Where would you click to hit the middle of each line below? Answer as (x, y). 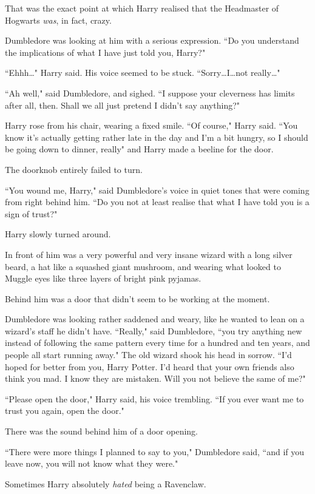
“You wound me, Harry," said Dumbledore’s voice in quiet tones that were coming (157, 190)
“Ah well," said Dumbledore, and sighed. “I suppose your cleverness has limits (150, 93)
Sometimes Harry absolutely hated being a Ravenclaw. (106, 483)
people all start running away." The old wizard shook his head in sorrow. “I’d (148, 355)
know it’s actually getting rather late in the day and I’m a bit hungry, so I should (157, 137)
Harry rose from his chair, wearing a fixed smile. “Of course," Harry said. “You (151, 125)
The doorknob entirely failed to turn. (74, 169)
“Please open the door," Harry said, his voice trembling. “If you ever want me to (154, 398)
